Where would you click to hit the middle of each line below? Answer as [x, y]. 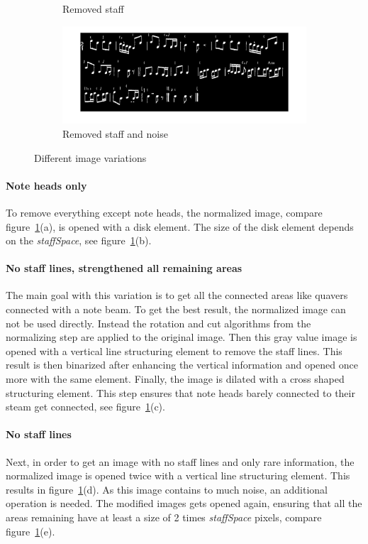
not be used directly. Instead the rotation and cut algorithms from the [158, 323]
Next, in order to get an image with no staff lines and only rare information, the [180, 461]
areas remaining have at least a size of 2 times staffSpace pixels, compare [164, 517]
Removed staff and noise [115, 133]
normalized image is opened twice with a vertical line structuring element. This [178, 475]
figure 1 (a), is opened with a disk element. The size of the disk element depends [180, 226]
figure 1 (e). [30, 531]
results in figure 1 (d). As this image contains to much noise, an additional [167, 489]
